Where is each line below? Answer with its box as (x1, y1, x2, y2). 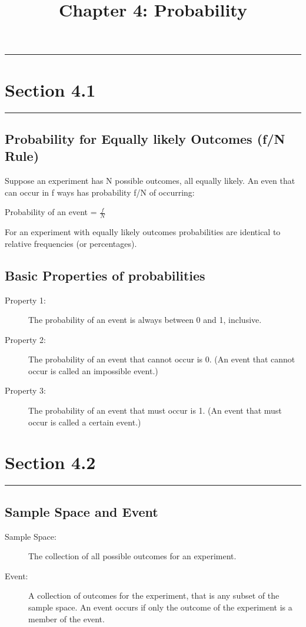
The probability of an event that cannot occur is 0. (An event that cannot (28, 353, 295, 365)
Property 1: (5, 293, 46, 306)
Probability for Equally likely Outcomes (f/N (5, 129, 285, 147)
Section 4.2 (5, 450, 96, 474)
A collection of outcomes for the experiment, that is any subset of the (28, 589, 280, 602)
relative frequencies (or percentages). (5, 237, 137, 249)
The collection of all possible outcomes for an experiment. (28, 550, 237, 562)
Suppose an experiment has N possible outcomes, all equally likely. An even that (5, 174, 295, 187)
